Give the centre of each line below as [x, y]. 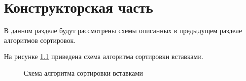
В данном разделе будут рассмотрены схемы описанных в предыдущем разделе [123, 30]
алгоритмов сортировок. [40, 40]
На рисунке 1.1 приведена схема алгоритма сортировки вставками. [104, 56]
